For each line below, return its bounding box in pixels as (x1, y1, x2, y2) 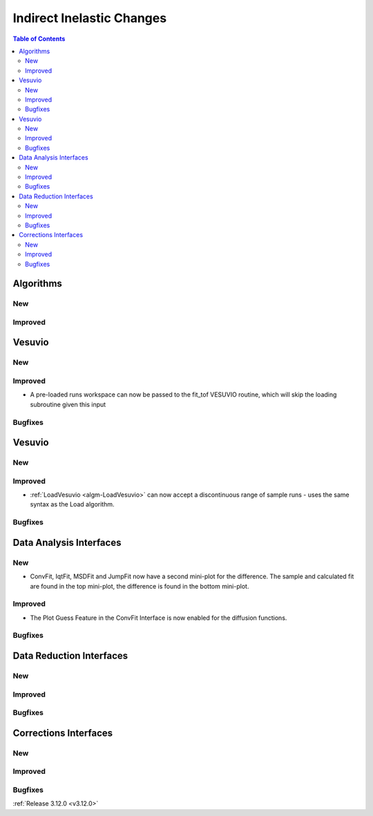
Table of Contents (12, 35, 66, 43)
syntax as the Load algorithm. (30, 500, 115, 509)
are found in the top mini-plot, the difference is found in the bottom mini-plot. (30, 582, 249, 590)
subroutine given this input (30, 400, 106, 408)
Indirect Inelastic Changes (12, 10, 167, 26)
